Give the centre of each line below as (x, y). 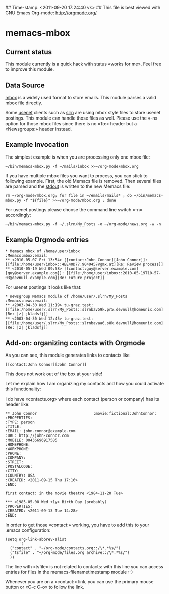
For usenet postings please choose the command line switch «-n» (74, 209)
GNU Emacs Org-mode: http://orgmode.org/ (51, 13)
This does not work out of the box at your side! (54, 374)
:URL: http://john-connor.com (37, 436)
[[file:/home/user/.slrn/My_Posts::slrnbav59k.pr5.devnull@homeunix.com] (84, 310)
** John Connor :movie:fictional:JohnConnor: (81, 414)
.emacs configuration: (28, 530)
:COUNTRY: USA (20, 476)
